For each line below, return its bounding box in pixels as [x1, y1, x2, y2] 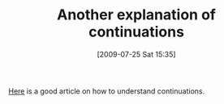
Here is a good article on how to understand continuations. [8, 86, 205, 96]
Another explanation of [56, 6, 217, 24]
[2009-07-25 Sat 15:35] [97, 49, 176, 59]
